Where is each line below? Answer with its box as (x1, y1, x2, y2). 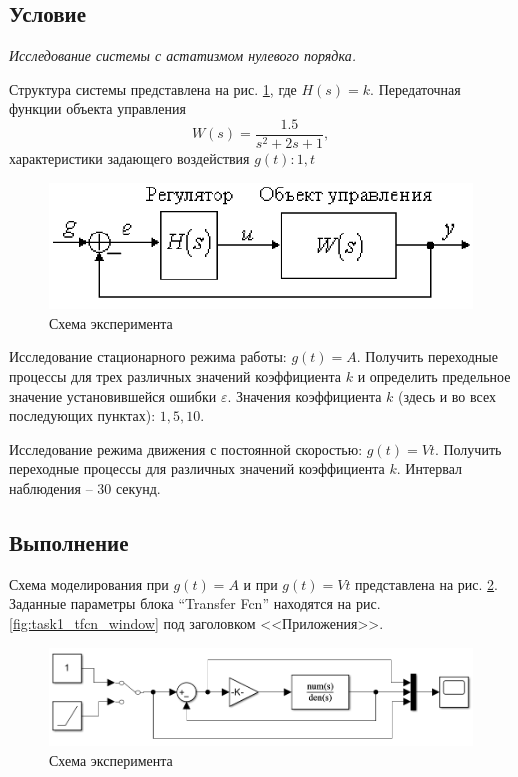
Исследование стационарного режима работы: (9, 346, 287, 367)
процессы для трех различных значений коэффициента (9, 366, 342, 387)
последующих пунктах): (9, 405, 156, 426)
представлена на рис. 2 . (355, 573, 499, 594)
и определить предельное (357, 366, 511, 387)
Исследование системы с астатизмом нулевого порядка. (9, 45, 356, 66)
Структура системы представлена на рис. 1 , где (9, 78, 297, 99)
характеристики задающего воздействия (9, 148, 250, 169)
